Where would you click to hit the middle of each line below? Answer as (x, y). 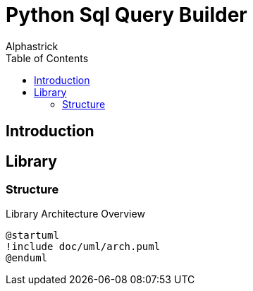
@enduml (27, 258)
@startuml (32, 236)
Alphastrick (32, 46)
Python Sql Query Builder (126, 15)
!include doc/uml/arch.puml (83, 247)
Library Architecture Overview (75, 214)
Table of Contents (47, 58)
